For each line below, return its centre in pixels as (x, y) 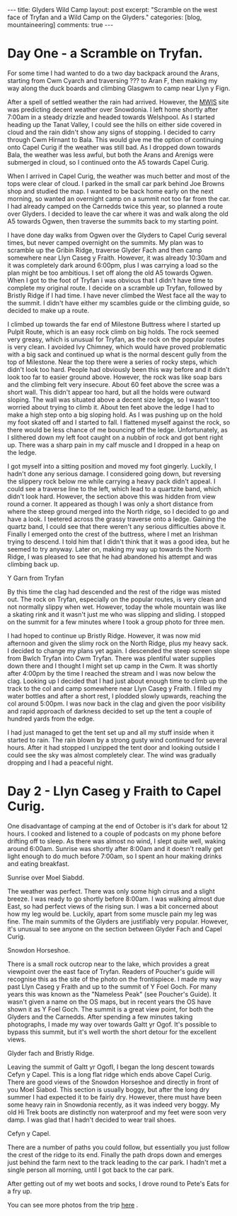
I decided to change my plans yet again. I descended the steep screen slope (118, 650)
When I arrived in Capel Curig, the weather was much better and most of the (118, 176)
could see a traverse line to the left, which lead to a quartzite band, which (114, 488)
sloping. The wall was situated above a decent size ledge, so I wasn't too (114, 400)
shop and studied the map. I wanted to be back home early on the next (110, 191)
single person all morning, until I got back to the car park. (91, 1170)
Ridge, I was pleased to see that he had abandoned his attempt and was (112, 557)
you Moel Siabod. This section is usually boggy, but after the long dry (109, 1089)
